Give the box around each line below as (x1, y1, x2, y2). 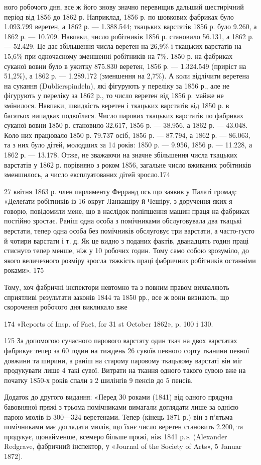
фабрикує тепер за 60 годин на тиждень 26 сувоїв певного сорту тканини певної (4, 345, 249, 355)
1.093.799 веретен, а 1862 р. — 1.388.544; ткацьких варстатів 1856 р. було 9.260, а (4, 21, 257, 32)
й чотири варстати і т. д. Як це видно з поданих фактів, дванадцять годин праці (4, 235, 249, 246)
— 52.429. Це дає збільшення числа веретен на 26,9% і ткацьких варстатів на (4, 41, 242, 51)
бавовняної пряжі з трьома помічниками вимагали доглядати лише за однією (4, 401, 238, 412)
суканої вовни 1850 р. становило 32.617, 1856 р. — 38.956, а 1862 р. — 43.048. (4, 120, 248, 130)
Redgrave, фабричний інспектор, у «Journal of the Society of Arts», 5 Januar (4, 441, 242, 451)
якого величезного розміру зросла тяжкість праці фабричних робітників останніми (4, 255, 256, 265)
